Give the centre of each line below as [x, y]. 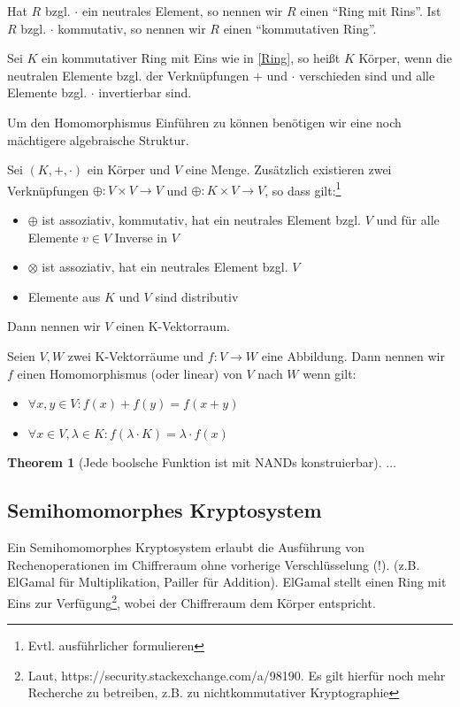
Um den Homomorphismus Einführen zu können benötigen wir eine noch [204, 122]
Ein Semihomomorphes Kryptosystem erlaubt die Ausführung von [186, 547]
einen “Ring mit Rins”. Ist [371, 11]
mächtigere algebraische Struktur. [98, 139]
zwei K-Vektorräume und [136, 355]
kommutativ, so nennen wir [132, 28]
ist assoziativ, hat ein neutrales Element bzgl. [165, 267]
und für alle [408, 219]
